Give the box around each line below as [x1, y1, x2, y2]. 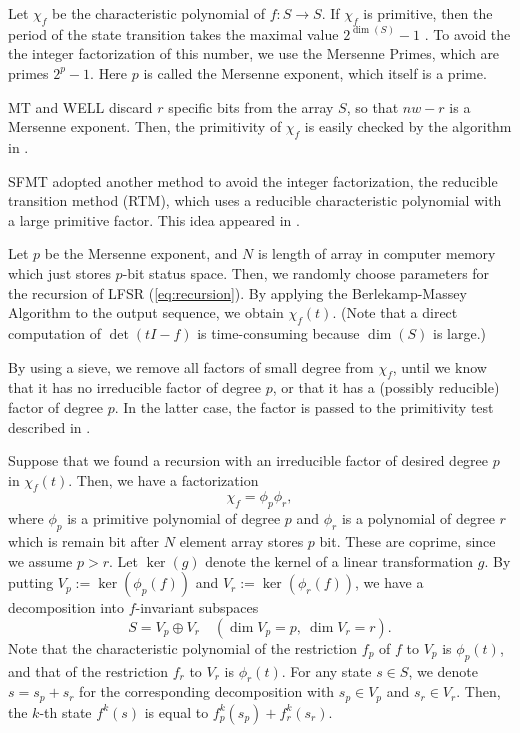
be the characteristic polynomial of [52, 3, 265, 23]
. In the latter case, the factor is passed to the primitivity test [114, 396, 494, 417]
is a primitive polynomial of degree [67, 508, 281, 529]
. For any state [281, 660, 372, 681]
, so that [346, 96, 399, 117]
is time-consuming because [197, 322, 360, 343]
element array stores [179, 531, 304, 552]
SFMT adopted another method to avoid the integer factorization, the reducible [8, 170, 498, 191]
